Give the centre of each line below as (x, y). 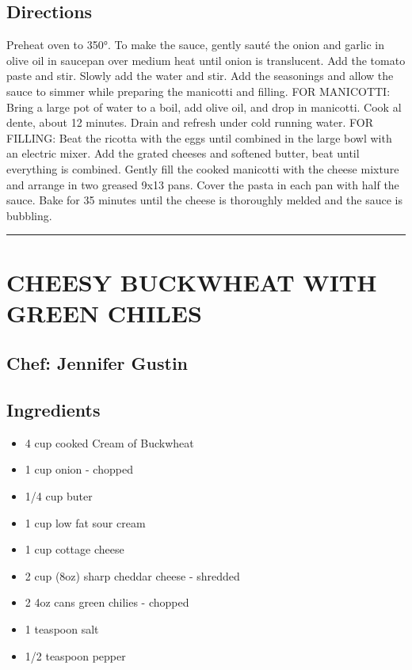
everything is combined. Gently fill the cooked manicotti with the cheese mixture (203, 168)
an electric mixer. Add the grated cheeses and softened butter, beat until (183, 153)
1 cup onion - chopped (79, 469)
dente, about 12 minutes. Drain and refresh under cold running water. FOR (190, 122)
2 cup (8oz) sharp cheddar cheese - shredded (132, 575)
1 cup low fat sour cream (85, 522)
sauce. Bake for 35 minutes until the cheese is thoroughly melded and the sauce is (205, 200)
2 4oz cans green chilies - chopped (107, 602)
